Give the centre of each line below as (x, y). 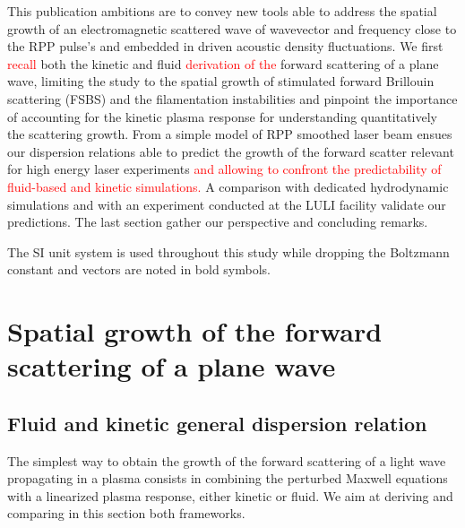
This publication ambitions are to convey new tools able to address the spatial (222, 11)
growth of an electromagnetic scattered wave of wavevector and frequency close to (232, 28)
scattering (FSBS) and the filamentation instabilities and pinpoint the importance (232, 98)
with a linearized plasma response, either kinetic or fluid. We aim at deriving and (230, 495)
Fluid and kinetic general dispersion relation (217, 423)
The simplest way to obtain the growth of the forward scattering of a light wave (227, 460)
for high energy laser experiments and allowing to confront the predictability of (224, 169)
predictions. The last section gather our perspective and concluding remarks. (218, 222)
